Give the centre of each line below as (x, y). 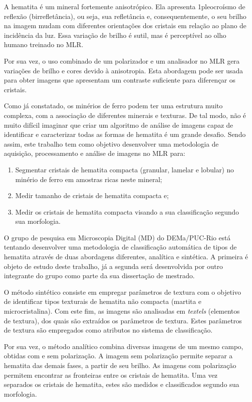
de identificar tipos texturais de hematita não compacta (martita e (103, 301)
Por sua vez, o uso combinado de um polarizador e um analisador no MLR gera (122, 60)
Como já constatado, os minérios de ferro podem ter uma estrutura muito (113, 106)
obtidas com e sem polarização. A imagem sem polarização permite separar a (118, 356)
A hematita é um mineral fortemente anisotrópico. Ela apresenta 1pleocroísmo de (125, 6)
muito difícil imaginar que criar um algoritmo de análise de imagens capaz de (118, 125)
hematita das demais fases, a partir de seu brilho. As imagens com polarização (120, 365)
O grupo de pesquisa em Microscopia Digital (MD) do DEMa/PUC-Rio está (117, 237)
